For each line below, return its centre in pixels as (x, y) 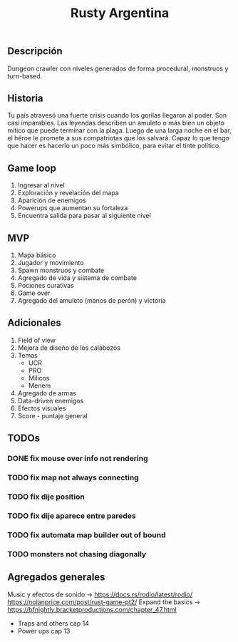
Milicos (39, 378)
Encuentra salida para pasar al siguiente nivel (84, 216)
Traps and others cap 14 (53, 623)
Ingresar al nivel (41, 185)
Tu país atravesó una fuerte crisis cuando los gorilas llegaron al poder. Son (117, 115)
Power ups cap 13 (44, 631)
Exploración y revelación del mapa (68, 193)
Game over (34, 293)
